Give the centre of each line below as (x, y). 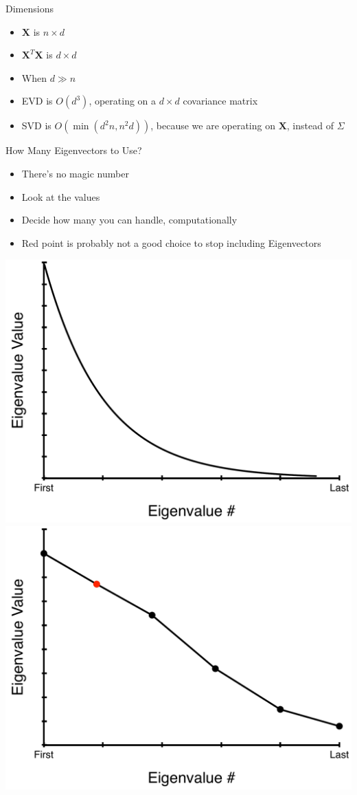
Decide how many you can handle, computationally (129, 220)
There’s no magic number (75, 173)
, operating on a (123, 101)
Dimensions (30, 8)
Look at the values (61, 196)
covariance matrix (220, 101)
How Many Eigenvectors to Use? (74, 150)
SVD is (36, 126)
